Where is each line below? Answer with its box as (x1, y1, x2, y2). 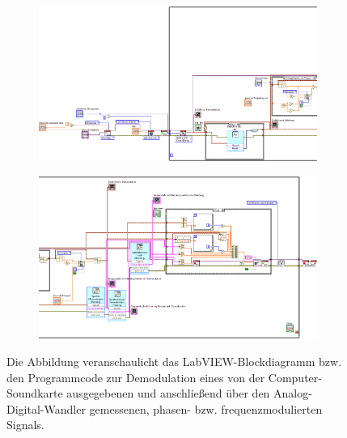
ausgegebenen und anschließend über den (66, 385, 270, 402)
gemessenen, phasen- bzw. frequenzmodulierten (89, 400, 323, 417)
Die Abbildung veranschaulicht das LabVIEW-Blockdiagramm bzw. (6, 352, 342, 369)
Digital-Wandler (6, 400, 86, 417)
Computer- (268, 368, 322, 385)
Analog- (273, 385, 312, 402)
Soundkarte (6, 385, 63, 402)
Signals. (6, 416, 44, 433)
